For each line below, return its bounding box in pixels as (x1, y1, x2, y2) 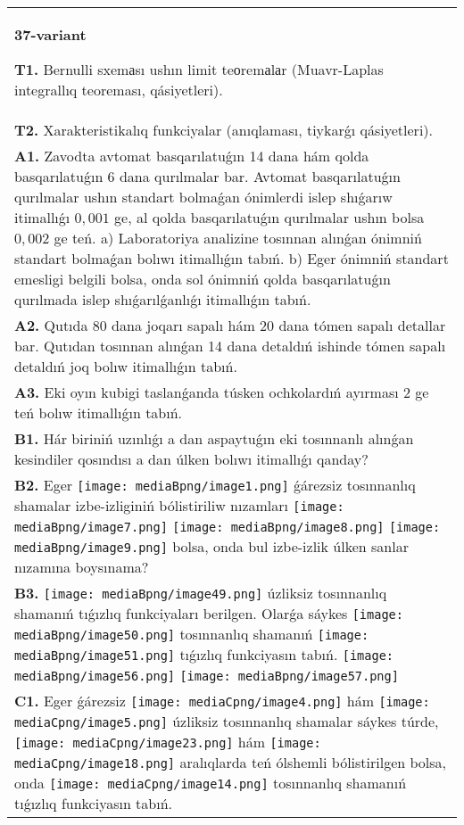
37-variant (14, 24, 87, 45)
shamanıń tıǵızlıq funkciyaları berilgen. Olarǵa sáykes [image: (14, 603, 403, 623)
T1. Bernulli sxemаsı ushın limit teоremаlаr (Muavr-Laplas (14, 59, 384, 79)
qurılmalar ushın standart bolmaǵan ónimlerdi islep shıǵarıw (14, 186, 393, 207)
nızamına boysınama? (14, 557, 149, 577)
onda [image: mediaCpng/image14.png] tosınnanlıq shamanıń (14, 772, 407, 793)
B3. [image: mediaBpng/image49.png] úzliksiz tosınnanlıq (14, 582, 387, 603)
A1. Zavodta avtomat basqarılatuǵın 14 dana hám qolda (14, 145, 369, 166)
